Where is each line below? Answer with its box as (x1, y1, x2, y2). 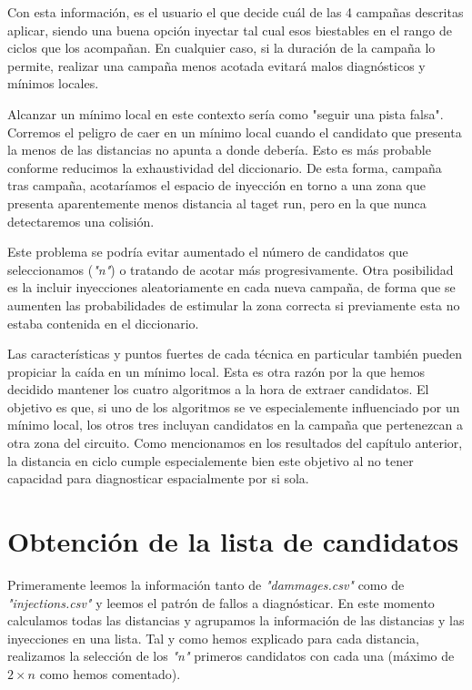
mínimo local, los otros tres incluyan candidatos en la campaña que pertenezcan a (7, 415, 463, 434)
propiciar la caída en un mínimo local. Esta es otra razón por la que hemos (7, 361, 426, 381)
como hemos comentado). (39, 664, 181, 683)
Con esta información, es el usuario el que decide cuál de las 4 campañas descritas (7, 3, 464, 21)
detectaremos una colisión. (7, 211, 155, 230)
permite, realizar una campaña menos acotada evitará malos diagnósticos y (7, 56, 426, 75)
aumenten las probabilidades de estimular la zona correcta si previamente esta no (7, 295, 460, 314)
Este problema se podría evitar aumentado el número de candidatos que (7, 242, 408, 261)
